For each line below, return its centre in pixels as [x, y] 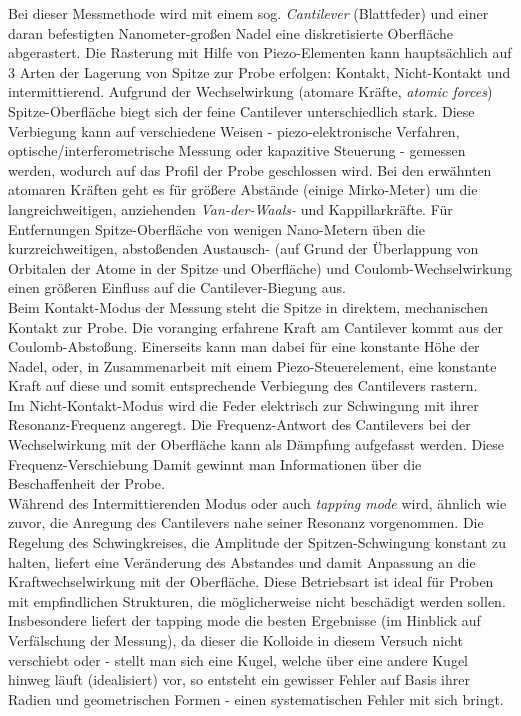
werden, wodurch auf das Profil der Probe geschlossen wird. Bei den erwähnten [250, 169]
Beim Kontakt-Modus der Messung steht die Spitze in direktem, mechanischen [248, 306]
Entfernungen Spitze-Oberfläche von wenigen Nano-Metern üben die [216, 228]
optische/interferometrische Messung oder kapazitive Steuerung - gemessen [237, 150]
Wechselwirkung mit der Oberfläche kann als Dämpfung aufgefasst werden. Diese [256, 444]
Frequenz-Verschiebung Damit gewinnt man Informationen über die [215, 463]
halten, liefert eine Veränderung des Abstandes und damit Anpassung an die [242, 561]
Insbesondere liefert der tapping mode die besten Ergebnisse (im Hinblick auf [244, 620]
